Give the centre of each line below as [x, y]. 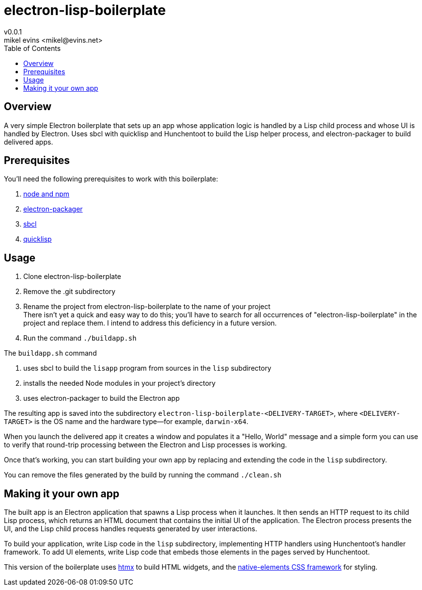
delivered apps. [29, 142]
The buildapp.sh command [50, 353]
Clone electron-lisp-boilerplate [72, 277]
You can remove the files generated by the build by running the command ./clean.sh [143, 475]
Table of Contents [32, 48]
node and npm [47, 194]
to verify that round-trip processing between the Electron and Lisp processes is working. [146, 445]
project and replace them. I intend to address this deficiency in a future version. [150, 323]
